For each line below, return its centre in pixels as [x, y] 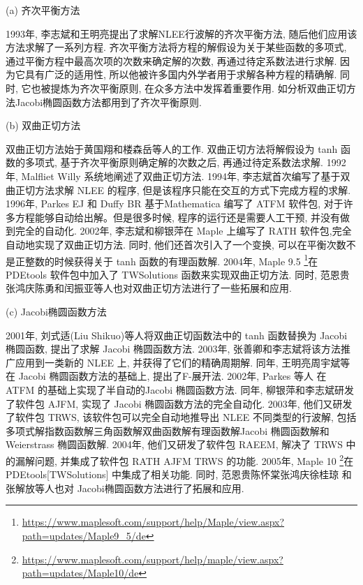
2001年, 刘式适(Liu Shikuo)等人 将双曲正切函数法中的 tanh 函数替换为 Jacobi [177, 335]
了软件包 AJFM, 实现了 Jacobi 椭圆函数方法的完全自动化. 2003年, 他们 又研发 [179, 403]
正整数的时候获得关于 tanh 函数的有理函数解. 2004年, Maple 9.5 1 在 [166, 260]
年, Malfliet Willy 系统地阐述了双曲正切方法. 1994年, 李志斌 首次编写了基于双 [178, 176]
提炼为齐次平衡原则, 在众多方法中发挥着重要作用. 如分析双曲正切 [198, 88]
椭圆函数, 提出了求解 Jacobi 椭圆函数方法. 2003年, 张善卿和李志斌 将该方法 [173, 349]
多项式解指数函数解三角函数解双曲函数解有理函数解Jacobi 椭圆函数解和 [168, 430]
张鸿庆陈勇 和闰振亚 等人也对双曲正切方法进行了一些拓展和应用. [149, 288]
